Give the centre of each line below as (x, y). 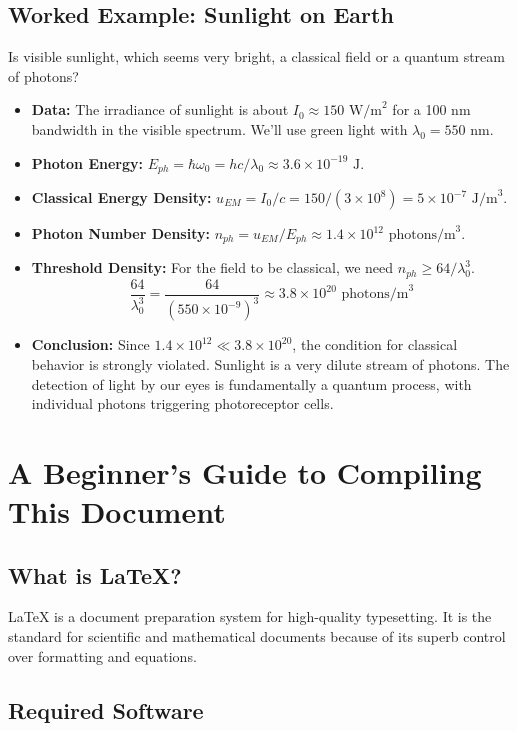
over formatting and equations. (102, 655)
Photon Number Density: (120, 233)
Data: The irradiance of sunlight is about (160, 109)
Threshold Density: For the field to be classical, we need (212, 267)
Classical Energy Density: (121, 197)
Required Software (106, 709)
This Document (117, 511)
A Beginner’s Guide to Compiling (245, 471)
